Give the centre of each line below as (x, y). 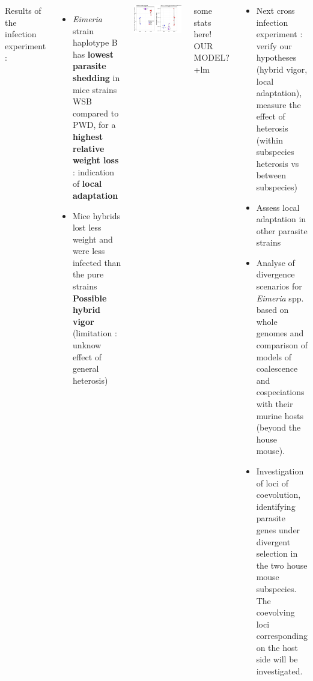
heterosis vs (278, 163)
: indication (93, 171)
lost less (87, 227)
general (86, 368)
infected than (97, 262)
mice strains (95, 89)
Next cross (275, 10)
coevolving (275, 612)
